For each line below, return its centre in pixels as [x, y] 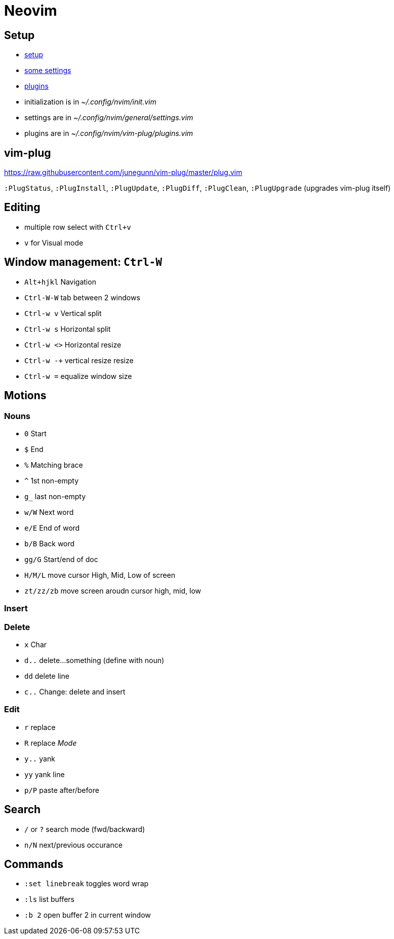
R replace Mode [51, 743]
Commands [34, 864]
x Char [36, 645]
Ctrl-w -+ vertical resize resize [79, 360]
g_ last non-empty [55, 496]
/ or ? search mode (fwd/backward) [85, 829]
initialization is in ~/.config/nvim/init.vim [90, 102]
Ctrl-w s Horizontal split [68, 329]
